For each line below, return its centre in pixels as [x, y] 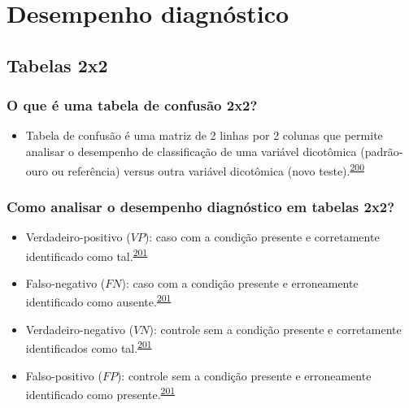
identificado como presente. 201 [100, 393]
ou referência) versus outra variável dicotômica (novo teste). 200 [208, 169]
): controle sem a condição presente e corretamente [275, 329]
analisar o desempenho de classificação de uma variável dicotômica [191, 151]
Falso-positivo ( [64, 375]
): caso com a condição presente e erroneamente [240, 282]
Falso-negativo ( [65, 282]
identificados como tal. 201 [89, 347]
